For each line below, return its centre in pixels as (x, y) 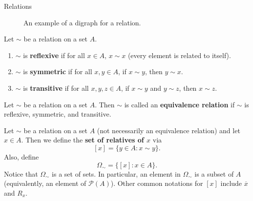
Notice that (21, 173)
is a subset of (214, 173)
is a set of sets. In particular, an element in (116, 173)
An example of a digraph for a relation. (82, 22)
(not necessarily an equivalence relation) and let (169, 130)
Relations (18, 6)
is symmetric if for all (58, 71)
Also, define (21, 156)
